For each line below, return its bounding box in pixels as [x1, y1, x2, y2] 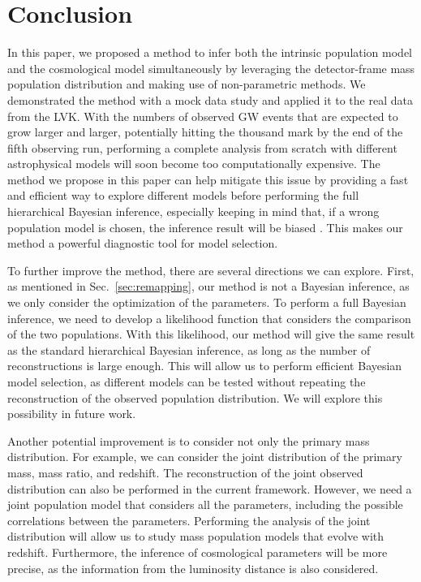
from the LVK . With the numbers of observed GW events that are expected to [7, 107, 398, 124]
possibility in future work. [7, 405, 136, 422]
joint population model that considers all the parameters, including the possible [7, 496, 403, 513]
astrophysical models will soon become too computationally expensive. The [7, 155, 380, 172]
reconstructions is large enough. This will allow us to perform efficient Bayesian [7, 357, 402, 374]
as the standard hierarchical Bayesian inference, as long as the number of [7, 341, 371, 358]
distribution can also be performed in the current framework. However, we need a [7, 480, 412, 497]
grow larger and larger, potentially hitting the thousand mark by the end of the [7, 123, 403, 140]
